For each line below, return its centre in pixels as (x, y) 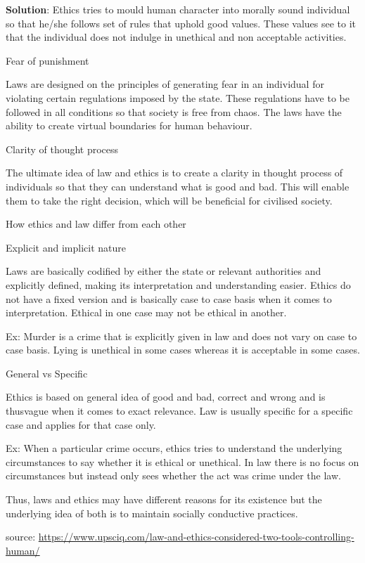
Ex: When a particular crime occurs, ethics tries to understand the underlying (174, 448)
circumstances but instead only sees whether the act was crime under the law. (173, 475)
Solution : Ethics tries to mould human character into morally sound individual (178, 9)
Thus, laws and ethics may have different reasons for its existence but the (164, 499)
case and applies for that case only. (81, 424)
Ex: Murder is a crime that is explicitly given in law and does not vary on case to (181, 336)
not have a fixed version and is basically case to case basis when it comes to (169, 298)
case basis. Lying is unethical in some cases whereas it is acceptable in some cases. (183, 350)
